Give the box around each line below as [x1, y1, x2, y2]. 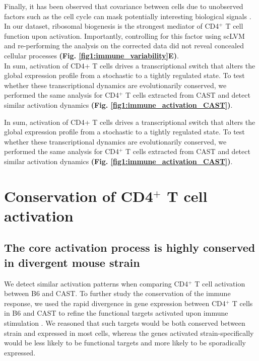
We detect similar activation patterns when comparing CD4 [4, 278, 188, 288]
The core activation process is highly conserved [4, 240, 255, 255]
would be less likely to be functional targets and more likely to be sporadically [4, 337, 246, 348]
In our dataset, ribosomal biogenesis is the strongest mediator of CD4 [4, 21, 219, 31]
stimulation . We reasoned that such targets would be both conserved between [4, 318, 245, 328]
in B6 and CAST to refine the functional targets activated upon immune [4, 308, 228, 318]
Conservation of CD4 [4, 185, 153, 206]
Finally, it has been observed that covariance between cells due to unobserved [4, 1, 243, 11]
